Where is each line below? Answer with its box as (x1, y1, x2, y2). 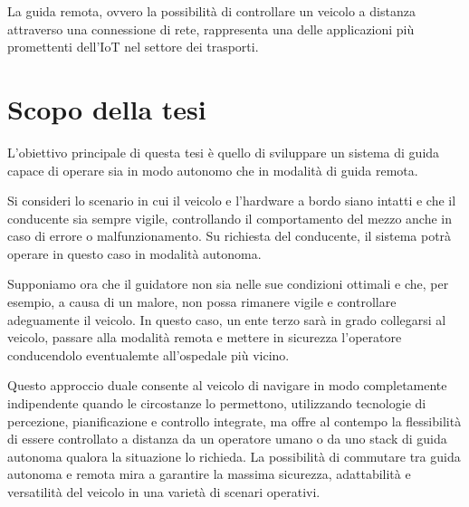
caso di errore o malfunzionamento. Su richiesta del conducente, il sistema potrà (7, 226, 452, 245)
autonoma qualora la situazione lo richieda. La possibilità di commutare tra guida (7, 446, 461, 465)
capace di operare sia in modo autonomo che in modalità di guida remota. (7, 160, 418, 179)
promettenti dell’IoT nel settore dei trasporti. (7, 37, 259, 56)
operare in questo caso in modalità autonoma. (7, 244, 262, 263)
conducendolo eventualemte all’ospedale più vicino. (7, 345, 290, 364)
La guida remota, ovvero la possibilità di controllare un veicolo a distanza (7, 2, 416, 20)
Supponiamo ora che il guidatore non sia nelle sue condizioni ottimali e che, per (7, 274, 449, 293)
